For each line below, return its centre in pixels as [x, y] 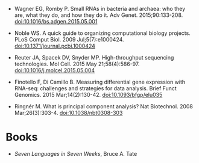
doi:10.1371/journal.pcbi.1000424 [55, 46]
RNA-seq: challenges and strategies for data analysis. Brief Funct [96, 88]
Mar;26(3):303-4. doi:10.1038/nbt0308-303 [68, 113]
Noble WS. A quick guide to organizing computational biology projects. [102, 33]
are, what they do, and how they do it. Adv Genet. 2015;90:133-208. [99, 15]
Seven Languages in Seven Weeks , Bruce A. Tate [76, 153]
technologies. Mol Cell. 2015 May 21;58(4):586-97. [77, 64]
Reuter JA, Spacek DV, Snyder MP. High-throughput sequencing [94, 57]
